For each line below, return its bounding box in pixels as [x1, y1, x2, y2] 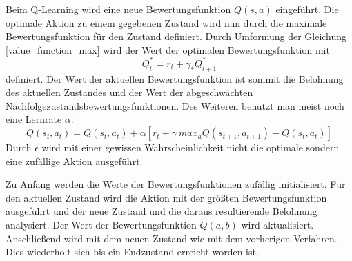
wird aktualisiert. [241, 217, 314, 232]
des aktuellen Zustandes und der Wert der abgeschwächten [6, 85, 253, 99]
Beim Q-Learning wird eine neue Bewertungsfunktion [6, 2, 231, 16]
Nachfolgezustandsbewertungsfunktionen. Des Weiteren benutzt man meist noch [6, 98, 344, 113]
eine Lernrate [6, 112, 62, 126]
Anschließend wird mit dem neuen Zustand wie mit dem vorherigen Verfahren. [6, 231, 338, 245]
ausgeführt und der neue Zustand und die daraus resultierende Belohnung [6, 204, 317, 218]
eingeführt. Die [275, 2, 339, 16]
